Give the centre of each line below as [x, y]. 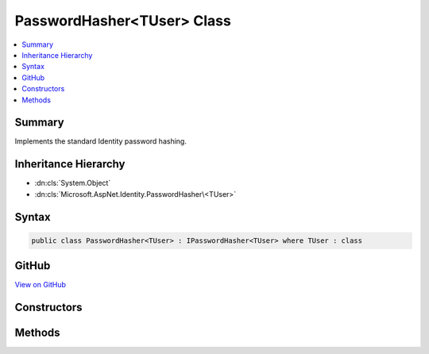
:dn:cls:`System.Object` [73, 183]
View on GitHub [41, 285]
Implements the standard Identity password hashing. [100, 141]
